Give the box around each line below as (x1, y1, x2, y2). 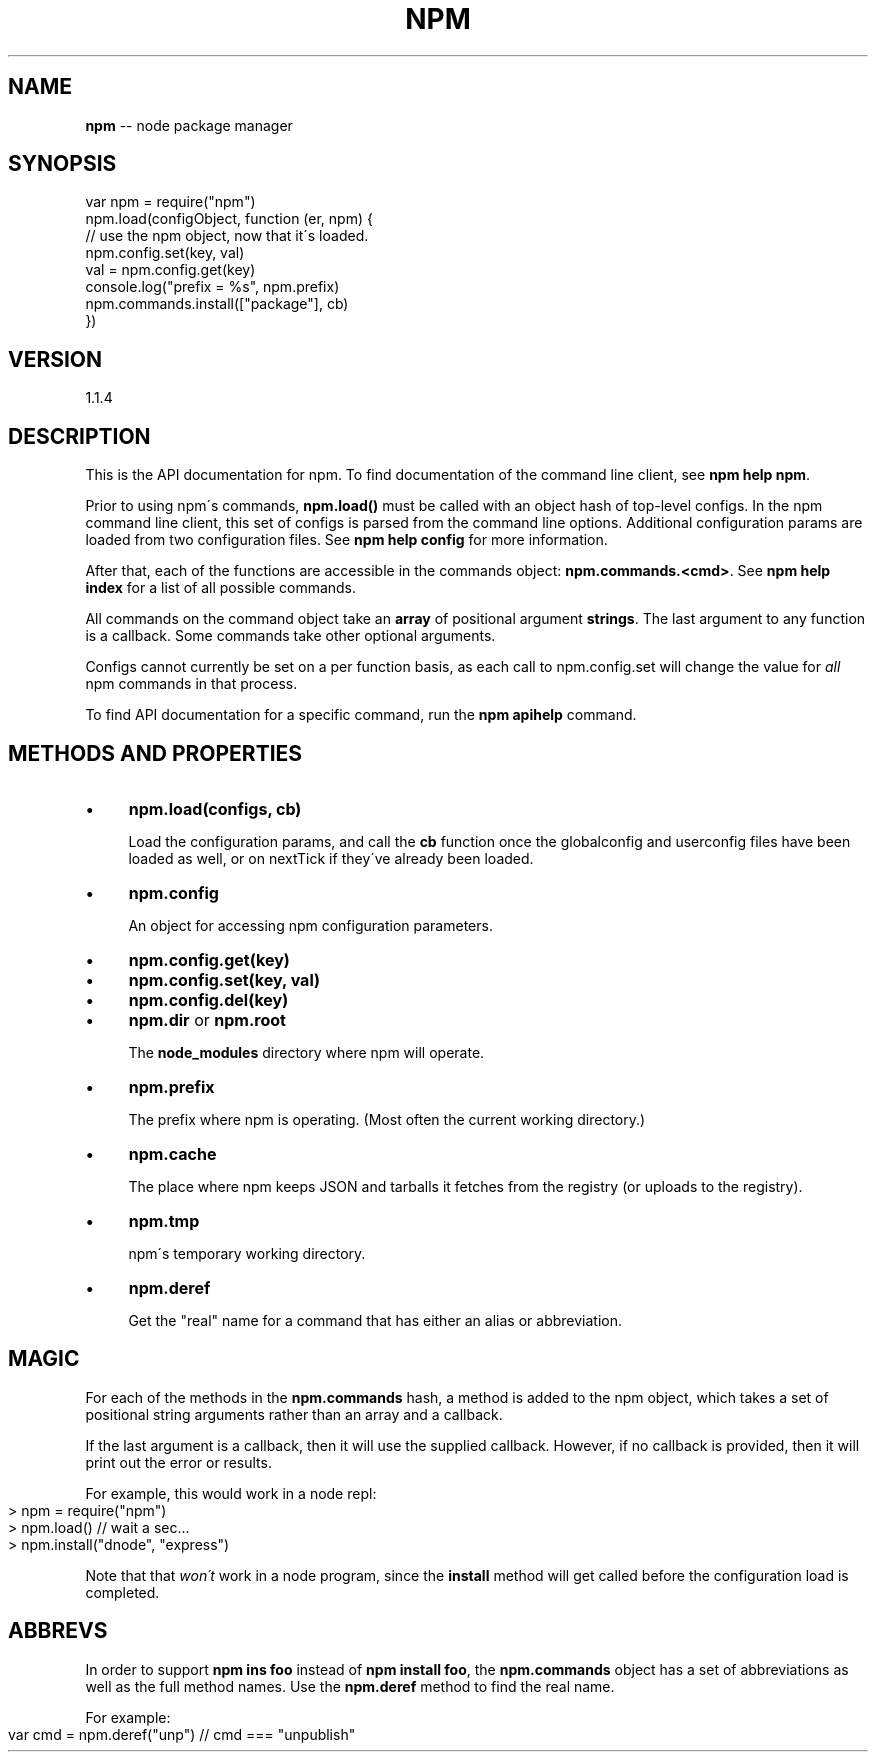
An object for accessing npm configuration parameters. (128, 916, 493, 934)
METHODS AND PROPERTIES (8, 740, 303, 766)
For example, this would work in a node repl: (85, 1484, 377, 1502)
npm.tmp (128, 1210, 200, 1231)
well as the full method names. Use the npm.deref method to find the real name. (85, 1677, 615, 1695)
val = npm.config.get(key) (85, 261, 256, 279)
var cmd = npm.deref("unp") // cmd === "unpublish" (8, 1725, 356, 1743)
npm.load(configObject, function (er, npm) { (85, 210, 373, 228)
